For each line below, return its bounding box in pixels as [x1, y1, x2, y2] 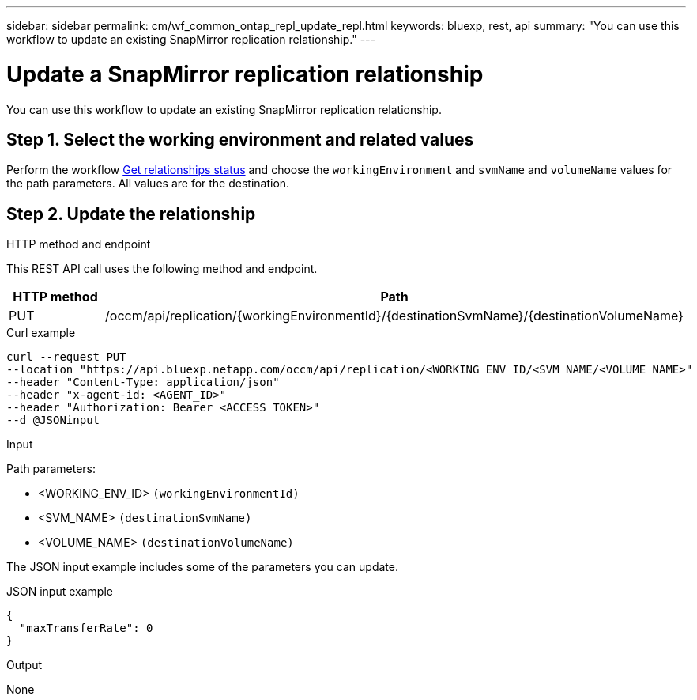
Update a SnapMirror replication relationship [6, 60, 484, 88]
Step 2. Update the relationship [6, 203, 256, 224]
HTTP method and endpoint [6, 237, 151, 252]
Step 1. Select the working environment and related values [6, 129, 474, 149]
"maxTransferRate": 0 [19, 622, 153, 635]
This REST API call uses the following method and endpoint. [6, 262, 318, 276]
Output [6, 658, 42, 672]
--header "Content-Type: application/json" [6, 376, 280, 389]
